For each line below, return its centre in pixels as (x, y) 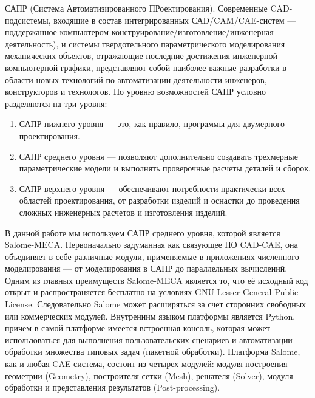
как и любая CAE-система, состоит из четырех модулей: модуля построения (146, 364)
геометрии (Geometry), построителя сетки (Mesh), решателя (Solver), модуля (149, 375)
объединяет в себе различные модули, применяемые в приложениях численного (152, 256)
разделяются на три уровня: (56, 103)
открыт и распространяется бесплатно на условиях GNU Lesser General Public (152, 292)
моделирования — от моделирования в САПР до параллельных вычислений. (146, 268)
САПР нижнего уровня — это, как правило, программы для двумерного (152, 124)
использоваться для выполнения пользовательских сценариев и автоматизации (149, 339)
